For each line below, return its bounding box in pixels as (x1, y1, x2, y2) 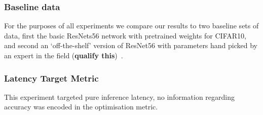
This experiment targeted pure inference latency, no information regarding (4, 91, 235, 102)
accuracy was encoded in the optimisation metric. (4, 101, 158, 112)
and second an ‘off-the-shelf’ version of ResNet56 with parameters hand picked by (4, 40, 258, 51)
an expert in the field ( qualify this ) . (4, 50, 123, 60)
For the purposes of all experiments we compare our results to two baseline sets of (4, 20, 259, 31)
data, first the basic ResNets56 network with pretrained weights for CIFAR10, (4, 30, 246, 41)
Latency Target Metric (4, 71, 99, 84)
